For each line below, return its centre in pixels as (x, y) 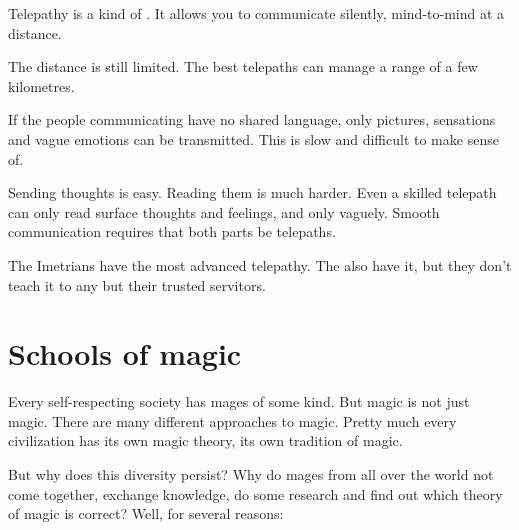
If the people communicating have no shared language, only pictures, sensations (252, 119)
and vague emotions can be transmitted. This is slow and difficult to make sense (253, 138)
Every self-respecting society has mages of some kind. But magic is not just (239, 401)
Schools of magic (125, 353)
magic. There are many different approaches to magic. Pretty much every (232, 420)
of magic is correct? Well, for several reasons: (146, 513)
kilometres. (41, 85)
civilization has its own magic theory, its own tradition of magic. (205, 440)
